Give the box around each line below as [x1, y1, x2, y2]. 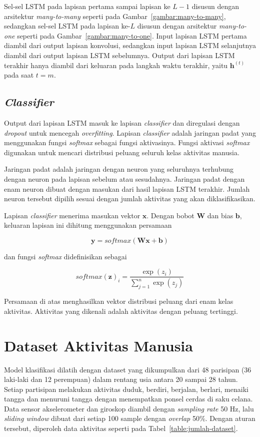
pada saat [4, 70, 34, 80]
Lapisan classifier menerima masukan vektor [4, 210, 140, 220]
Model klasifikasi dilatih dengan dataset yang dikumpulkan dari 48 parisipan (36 [4, 364, 251, 374]
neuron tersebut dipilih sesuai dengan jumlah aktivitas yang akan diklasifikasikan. [4, 193, 255, 204]
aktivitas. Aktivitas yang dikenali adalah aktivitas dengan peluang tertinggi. [4, 305, 238, 316]
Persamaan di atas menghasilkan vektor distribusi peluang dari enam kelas [4, 296, 233, 306]
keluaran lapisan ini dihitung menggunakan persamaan [4, 220, 172, 230]
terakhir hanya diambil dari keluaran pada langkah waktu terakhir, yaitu [4, 60, 228, 70]
